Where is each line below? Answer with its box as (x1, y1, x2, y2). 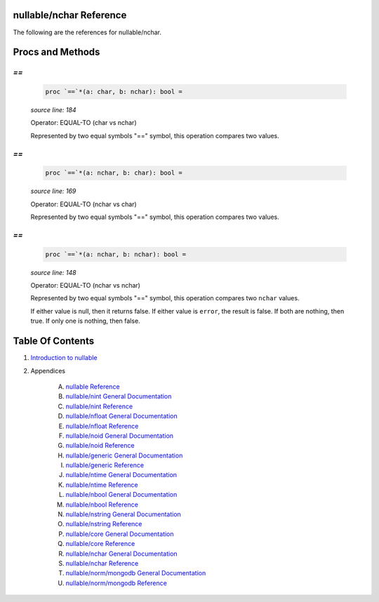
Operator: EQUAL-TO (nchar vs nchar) (30, 281, 140, 290)
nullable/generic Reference (65, 461, 144, 469)
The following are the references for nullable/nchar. (13, 28, 161, 36)
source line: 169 (30, 187, 77, 196)
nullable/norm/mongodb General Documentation (65, 569, 206, 577)
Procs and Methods (13, 46, 100, 58)
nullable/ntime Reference (65, 481, 138, 489)
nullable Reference (65, 382, 120, 391)
